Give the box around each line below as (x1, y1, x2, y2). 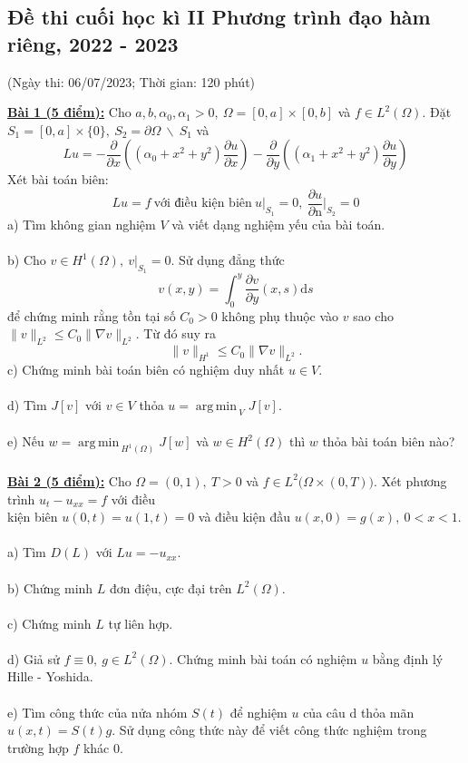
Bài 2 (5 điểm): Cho (7, 471, 132, 490)
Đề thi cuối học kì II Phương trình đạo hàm (7, 3, 431, 31)
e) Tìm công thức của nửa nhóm (7, 702, 188, 721)
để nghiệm (229, 702, 288, 721)
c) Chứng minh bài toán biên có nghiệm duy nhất (7, 359, 285, 378)
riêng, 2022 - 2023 (7, 29, 179, 57)
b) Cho (7, 250, 46, 269)
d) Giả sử (7, 649, 60, 668)
